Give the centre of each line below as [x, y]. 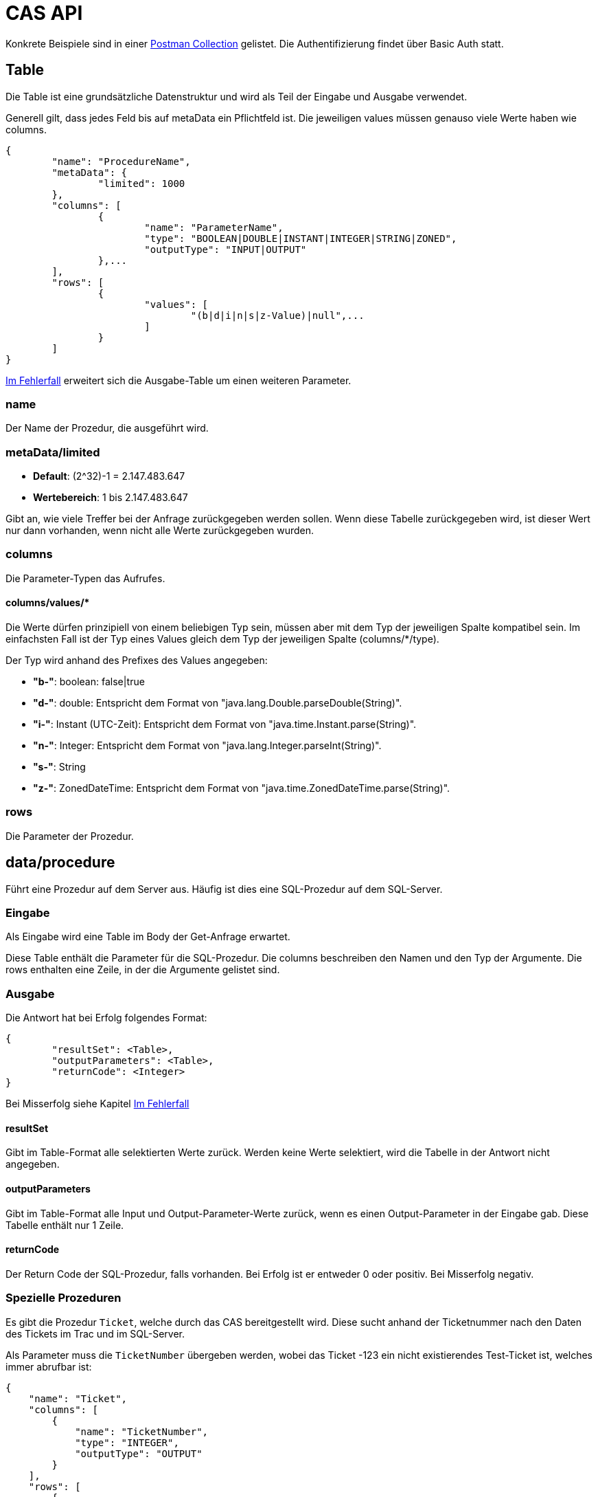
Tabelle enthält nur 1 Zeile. [65, 1225]
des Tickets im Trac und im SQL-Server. [95, 1333]
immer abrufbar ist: [49, 1366]
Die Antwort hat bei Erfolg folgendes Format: [106, 1018]
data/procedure [60, 863]
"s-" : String [59, 767]
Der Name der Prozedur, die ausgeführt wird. [107, 428]
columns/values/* [48, 603]
